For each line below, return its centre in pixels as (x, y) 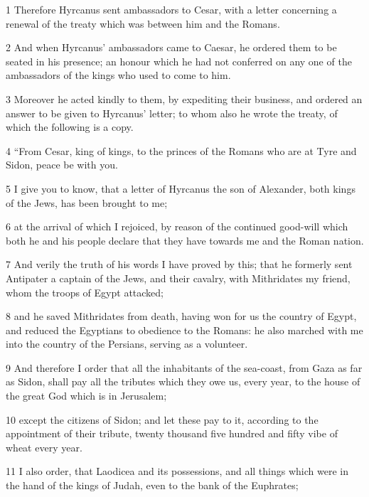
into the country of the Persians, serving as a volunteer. (127, 344)
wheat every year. (44, 447)
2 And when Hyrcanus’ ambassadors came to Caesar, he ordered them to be (171, 47)
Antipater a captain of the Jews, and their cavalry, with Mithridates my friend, (178, 278)
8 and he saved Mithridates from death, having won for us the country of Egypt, (181, 316)
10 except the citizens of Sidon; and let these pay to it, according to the (162, 419)
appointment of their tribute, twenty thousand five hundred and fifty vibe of (172, 433)
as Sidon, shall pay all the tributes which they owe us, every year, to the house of (183, 381)
